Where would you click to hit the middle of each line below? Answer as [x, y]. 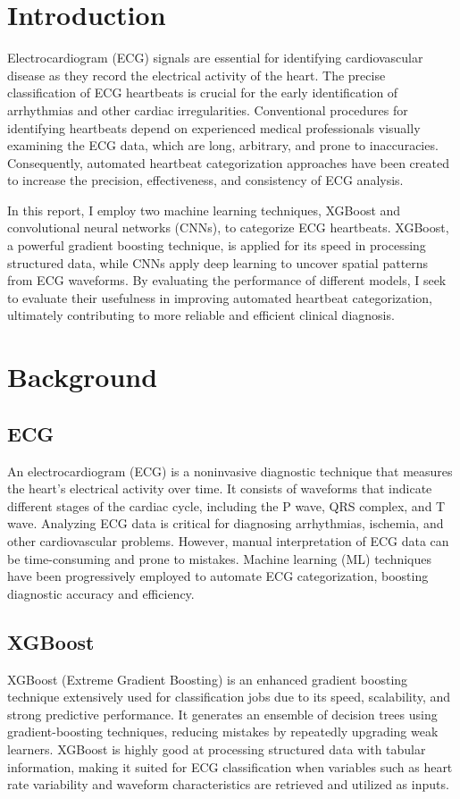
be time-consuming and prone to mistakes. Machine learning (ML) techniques [220, 558]
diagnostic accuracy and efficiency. [101, 593]
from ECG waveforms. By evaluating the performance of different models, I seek [227, 280]
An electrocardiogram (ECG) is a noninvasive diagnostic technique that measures [230, 471]
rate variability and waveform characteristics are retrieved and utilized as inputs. [228, 784]
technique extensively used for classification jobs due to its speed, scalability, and [229, 697]
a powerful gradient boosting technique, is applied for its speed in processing [217, 245]
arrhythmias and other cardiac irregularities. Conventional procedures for [208, 109]
